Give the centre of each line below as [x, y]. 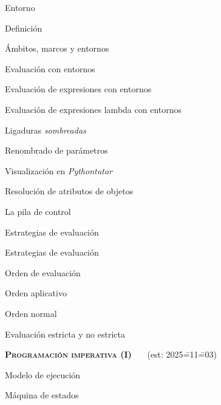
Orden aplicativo [36, 293]
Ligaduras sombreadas [46, 130]
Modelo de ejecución [43, 374]
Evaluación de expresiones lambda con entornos [93, 109]
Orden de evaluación [43, 272]
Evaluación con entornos [50, 68]
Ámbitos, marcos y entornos [57, 48]
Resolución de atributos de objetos [69, 191]
